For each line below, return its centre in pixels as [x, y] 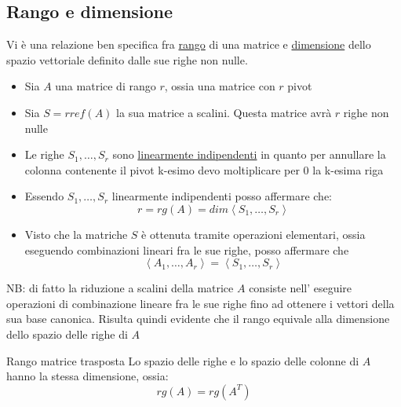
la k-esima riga [348, 169]
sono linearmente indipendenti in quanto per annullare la [249, 154]
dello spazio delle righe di [67, 334]
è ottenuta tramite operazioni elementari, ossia [253, 234]
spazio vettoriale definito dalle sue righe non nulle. [127, 59]
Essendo [44, 196]
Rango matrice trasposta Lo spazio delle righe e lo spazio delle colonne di [183, 360]
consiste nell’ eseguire [301, 288]
